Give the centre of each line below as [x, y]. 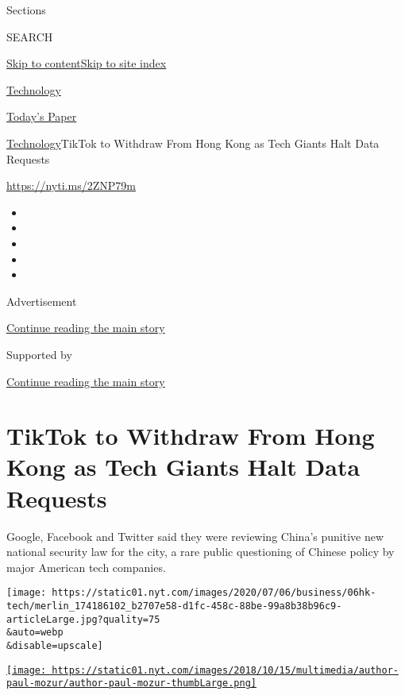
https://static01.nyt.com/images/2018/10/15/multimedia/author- [225, 670]
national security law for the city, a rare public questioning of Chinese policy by [201, 552]
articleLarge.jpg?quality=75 [83, 619]
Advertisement [42, 301]
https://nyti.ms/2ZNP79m [71, 185]
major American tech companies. [86, 567]
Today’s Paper [42, 116]
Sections [26, 10]
